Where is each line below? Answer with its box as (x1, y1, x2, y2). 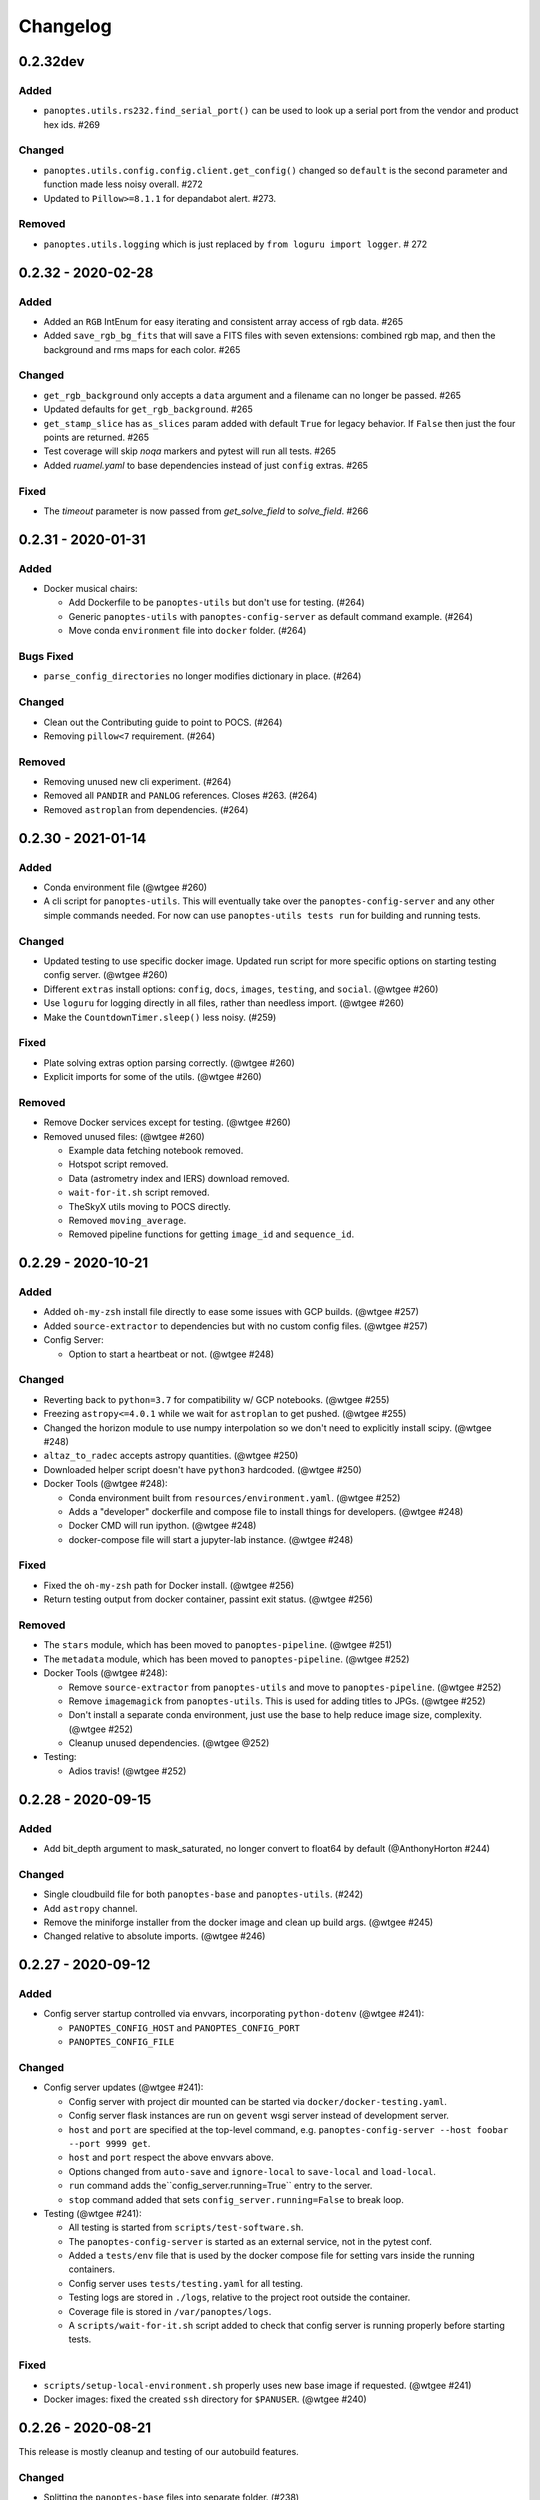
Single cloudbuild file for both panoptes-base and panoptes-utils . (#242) (43, 1888, 364, 1900)
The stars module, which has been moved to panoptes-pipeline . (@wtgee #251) (43, 1639, 393, 1651)
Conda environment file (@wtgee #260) (43, 881, 208, 894)
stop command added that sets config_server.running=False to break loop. (68, 2193, 404, 2205)
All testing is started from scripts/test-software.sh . (68, 2221, 304, 2234)
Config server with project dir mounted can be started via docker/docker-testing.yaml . (68, 2095, 447, 2107)
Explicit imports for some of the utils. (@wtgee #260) (43, 1071, 262, 1083)
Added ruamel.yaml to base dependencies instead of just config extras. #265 (43, 459, 369, 471)
